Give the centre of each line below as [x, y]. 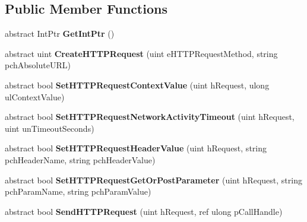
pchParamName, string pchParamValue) [78, 191]
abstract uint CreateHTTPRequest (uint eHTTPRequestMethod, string [141, 53]
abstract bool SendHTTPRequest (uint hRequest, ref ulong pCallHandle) [144, 211]
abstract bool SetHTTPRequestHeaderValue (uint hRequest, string [136, 148]
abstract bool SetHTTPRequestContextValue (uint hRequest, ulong [137, 85]
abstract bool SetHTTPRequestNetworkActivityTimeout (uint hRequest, [150, 117]
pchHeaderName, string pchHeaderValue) [80, 159]
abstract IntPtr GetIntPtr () [60, 34]
